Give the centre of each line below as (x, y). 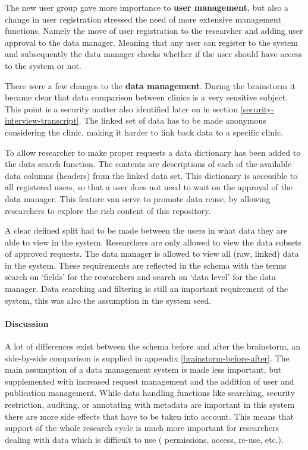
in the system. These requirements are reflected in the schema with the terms (146, 265)
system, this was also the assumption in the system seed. (108, 300)
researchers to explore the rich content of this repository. (108, 210)
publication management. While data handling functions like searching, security (150, 393)
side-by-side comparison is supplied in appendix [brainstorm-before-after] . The (147, 358)
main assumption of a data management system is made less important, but (143, 369)
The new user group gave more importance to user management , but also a (147, 7)
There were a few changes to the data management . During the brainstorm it (150, 85)
